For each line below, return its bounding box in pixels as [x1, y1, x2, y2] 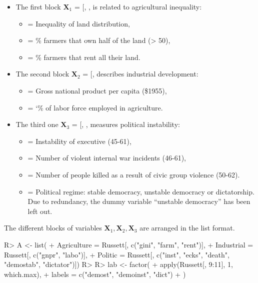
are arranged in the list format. [139, 222, 235, 233]
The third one [15, 119, 58, 129]
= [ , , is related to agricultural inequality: [74, 1, 202, 11]
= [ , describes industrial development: [82, 68, 198, 79]
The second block [15, 68, 69, 79]
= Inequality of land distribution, [27, 18, 130, 28]
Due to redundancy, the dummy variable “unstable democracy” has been [27, 196, 250, 206]
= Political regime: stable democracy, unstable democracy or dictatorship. [27, 186, 254, 196]
